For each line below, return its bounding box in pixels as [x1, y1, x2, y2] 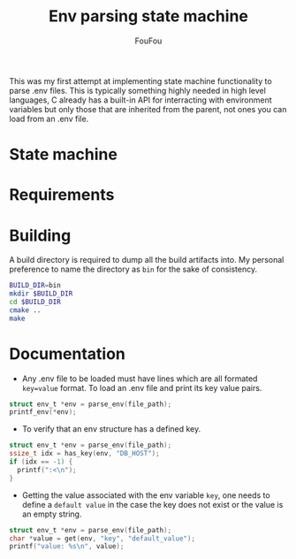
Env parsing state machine [48, 6, 249, 27]
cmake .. [9, 305, 42, 315]
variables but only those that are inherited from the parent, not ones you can [9, 103, 287, 114]
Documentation [9, 343, 126, 364]
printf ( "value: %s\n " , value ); [9, 542, 125, 551]
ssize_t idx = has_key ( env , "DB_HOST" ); [9, 449, 161, 458]
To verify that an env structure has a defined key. [21, 424, 201, 434]
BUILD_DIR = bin [9, 281, 62, 290]
